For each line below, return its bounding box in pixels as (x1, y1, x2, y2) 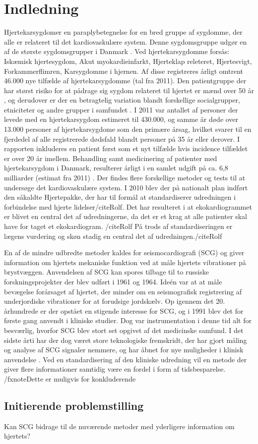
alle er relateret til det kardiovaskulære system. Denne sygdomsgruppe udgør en (4, 36, 247, 47)
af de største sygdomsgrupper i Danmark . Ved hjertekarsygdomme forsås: (4, 46, 230, 56)
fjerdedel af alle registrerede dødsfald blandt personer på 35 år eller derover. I (4, 133, 240, 144)
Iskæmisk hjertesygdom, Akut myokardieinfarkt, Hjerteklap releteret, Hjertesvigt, (4, 55, 252, 66)
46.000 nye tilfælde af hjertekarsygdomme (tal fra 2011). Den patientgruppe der (4, 75, 247, 86)
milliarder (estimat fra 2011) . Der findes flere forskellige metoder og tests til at (4, 172, 246, 183)
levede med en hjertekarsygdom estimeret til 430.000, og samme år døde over (4, 114, 239, 124)
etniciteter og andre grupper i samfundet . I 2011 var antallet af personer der (4, 104, 238, 114)
